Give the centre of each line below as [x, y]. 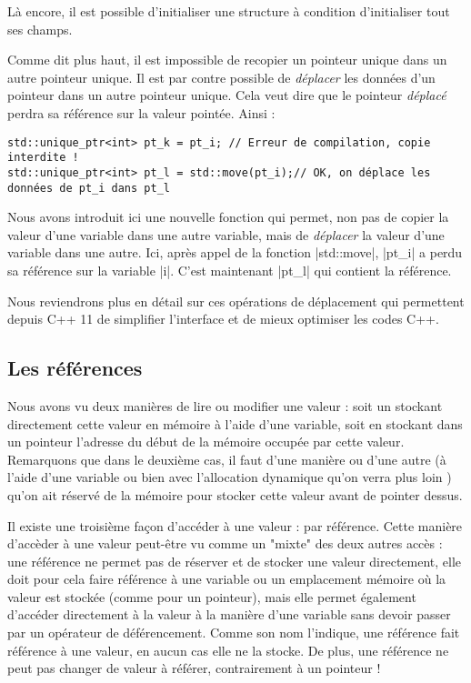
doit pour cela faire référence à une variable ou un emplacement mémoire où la [227, 579]
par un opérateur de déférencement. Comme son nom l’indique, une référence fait [234, 633]
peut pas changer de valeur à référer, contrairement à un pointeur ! [194, 668]
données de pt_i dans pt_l [89, 188]
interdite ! [43, 158]
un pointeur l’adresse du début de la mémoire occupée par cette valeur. [206, 442]
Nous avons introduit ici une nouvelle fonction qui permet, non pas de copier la [228, 217]
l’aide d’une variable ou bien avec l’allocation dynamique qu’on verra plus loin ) [230, 477]
